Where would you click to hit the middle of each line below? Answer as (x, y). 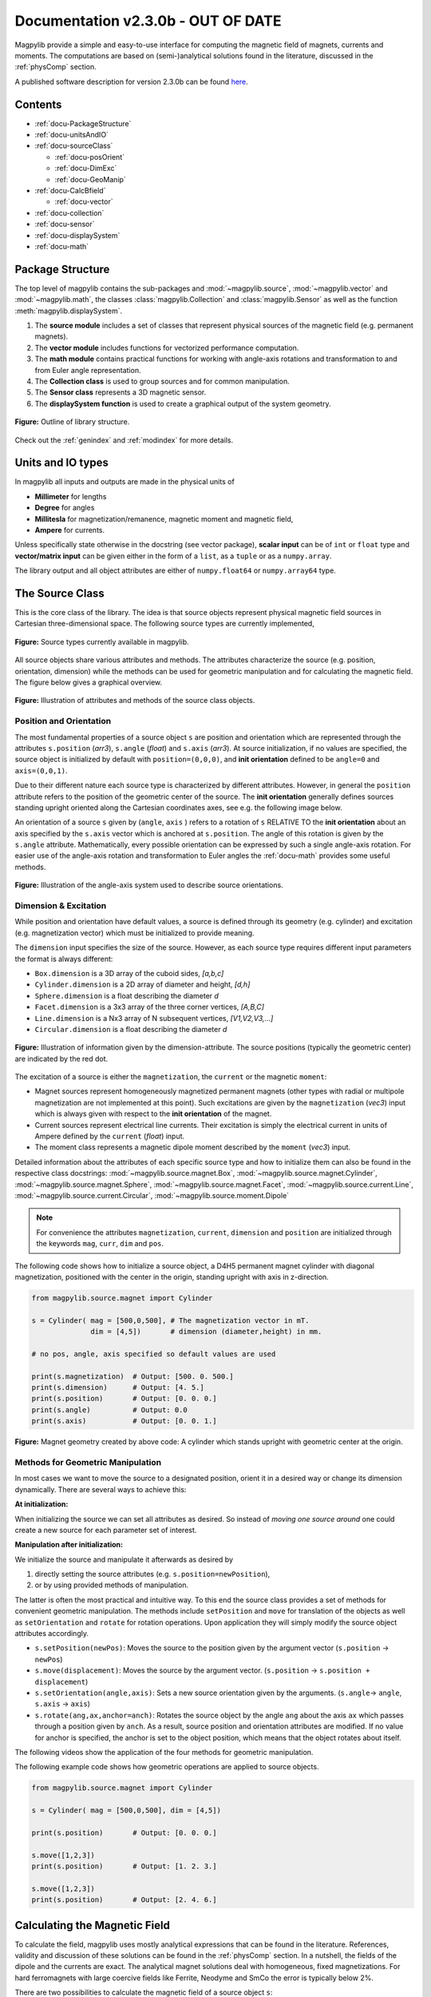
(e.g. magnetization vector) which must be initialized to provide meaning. (134, 933)
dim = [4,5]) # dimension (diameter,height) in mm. (206, 1332)
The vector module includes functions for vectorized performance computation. (167, 347)
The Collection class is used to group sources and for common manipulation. (162, 381)
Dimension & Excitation (61, 905)
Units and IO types (62, 463)
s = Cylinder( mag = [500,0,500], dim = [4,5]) (126, 1810)
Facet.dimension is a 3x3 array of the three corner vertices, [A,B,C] (150, 1007)
